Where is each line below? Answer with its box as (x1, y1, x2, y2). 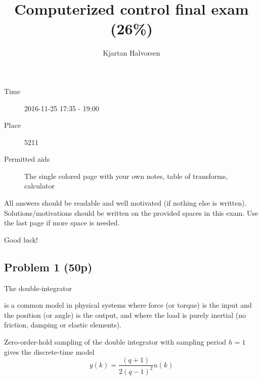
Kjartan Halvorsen (103, 47, 160, 58)
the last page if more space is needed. (4, 217, 120, 228)
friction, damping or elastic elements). (4, 319, 122, 330)
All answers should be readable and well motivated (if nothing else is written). (4, 198, 247, 208)
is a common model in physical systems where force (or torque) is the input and (4, 300, 252, 310)
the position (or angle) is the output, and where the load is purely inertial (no (4, 309, 246, 320)
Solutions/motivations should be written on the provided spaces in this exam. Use (4, 207, 258, 218)
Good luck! (4, 234, 38, 245)
